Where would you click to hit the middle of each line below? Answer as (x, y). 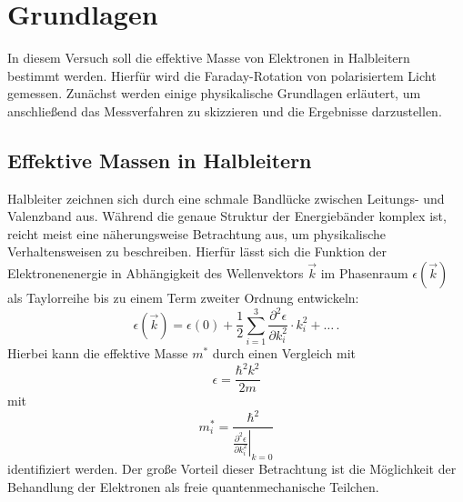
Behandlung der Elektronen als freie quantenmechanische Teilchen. (193, 486)
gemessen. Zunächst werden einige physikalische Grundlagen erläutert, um (214, 93)
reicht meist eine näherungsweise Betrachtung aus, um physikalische (197, 233)
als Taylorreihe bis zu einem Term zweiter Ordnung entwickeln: (183, 298)
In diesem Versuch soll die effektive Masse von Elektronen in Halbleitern (209, 58)
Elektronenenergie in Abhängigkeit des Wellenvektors (156, 273)
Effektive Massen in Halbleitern (160, 160)
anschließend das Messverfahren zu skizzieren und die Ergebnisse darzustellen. (225, 110)
